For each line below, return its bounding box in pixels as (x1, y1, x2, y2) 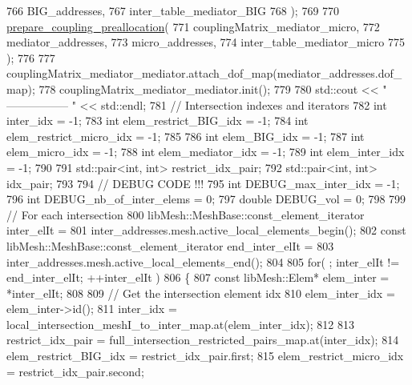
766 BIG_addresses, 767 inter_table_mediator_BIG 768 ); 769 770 (6, 2, 340, 18)
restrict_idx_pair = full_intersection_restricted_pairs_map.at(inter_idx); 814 (6, 331, 399, 348)
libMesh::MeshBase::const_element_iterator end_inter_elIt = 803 (6, 237, 334, 254)
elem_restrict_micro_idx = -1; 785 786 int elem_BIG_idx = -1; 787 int (6, 127, 365, 144)
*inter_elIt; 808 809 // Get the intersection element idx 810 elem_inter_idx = (6, 284, 395, 301)
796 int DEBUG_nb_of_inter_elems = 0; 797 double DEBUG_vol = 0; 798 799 (6, 190, 406, 207)
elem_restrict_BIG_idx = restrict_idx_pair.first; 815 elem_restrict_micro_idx (6, 347, 404, 364)
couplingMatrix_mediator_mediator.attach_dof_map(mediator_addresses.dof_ (6, 65, 402, 82)
